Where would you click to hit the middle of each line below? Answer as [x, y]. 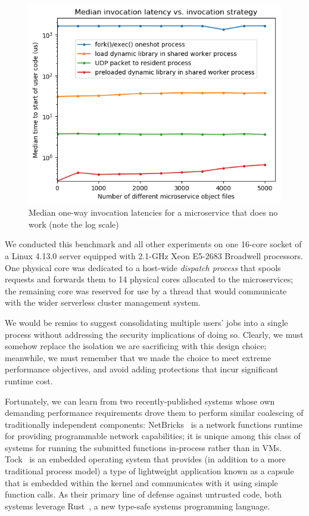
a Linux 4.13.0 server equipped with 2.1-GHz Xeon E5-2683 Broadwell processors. [154, 255]
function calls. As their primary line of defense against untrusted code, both [143, 494]
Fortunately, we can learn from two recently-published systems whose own [140, 401]
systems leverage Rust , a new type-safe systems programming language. [138, 506]
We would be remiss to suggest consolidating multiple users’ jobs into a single [146, 322]
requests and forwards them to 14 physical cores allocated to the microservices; [149, 279]
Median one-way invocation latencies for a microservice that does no [153, 212]
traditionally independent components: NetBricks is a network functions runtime [154, 424]
